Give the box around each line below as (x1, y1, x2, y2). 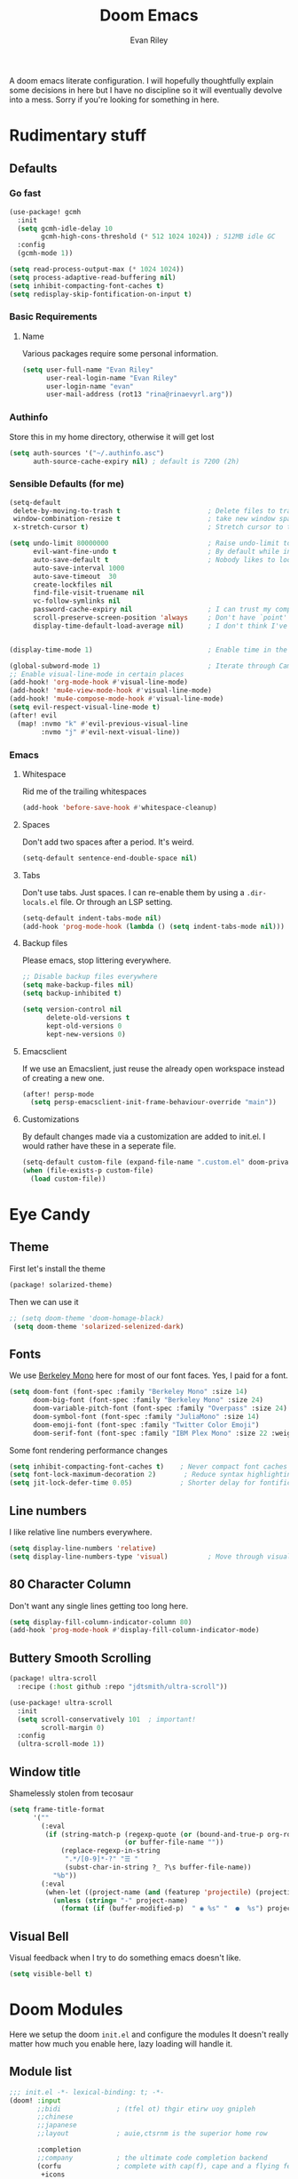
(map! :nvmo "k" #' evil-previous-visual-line (17, 719, 189, 728)
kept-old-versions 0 (45, 1021, 122, 1030)
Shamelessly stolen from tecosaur (9, 1788, 134, 1798)
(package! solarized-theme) (9, 1280, 114, 1289)
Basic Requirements (9, 310, 98, 323)
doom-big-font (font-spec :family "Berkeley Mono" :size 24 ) (32, 1396, 264, 1405)
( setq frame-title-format (9, 1805, 105, 1814)
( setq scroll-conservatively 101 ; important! (17, 1715, 197, 1724)
